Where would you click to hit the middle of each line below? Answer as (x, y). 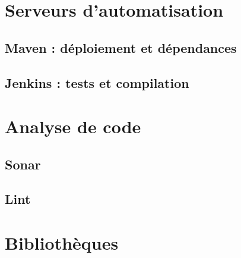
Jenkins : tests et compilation (97, 82)
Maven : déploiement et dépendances (121, 47)
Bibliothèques (62, 243)
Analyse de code (73, 126)
